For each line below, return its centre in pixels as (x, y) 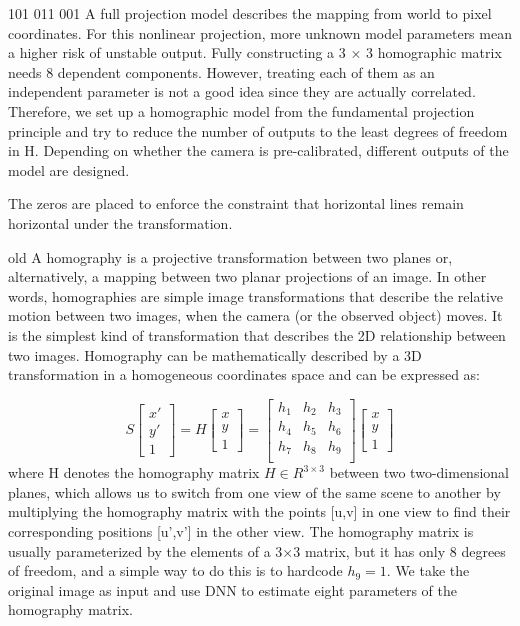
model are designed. (69, 169)
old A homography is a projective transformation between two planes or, (230, 256)
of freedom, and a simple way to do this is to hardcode (175, 570)
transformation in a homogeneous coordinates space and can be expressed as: (244, 374)
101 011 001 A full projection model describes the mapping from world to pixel (250, 13)
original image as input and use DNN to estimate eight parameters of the (232, 589)
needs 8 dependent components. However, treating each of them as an (221, 71)
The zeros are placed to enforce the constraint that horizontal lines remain (236, 203)
